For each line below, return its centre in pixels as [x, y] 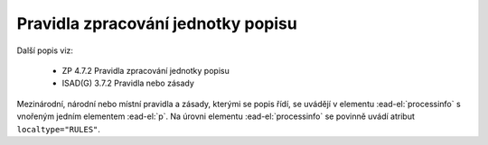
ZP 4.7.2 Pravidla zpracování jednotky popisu [145, 70]
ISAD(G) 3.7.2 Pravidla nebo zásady [128, 83]
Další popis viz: [45, 50]
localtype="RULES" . [59, 129]
